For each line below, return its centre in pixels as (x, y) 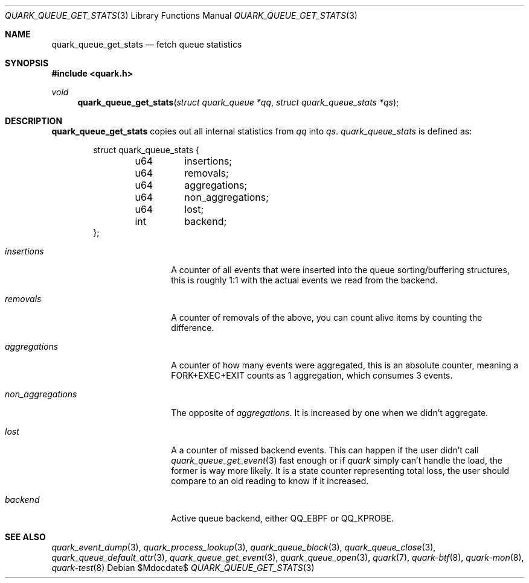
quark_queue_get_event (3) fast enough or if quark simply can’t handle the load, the (337, 460)
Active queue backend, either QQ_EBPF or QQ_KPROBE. (283, 518)
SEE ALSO (25, 537)
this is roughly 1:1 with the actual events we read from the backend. (304, 280)
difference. (193, 328)
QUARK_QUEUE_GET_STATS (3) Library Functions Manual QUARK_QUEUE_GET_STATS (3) (181, 15)
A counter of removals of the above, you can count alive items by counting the (327, 317)
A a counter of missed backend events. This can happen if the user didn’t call (325, 450)
